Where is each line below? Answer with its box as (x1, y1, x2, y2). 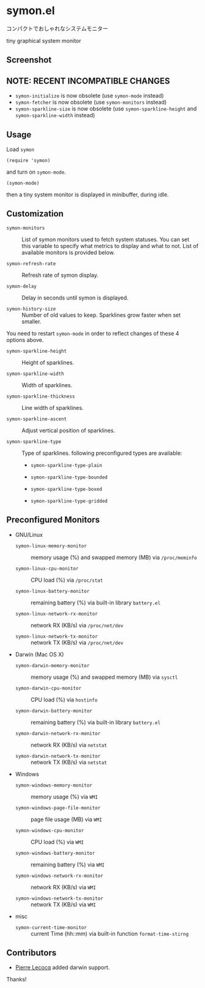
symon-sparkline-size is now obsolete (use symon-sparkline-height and (15, 105, 197, 112)
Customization (6, 209, 64, 219)
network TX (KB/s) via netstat (30, 758, 107, 766)
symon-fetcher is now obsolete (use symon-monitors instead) (15, 99, 167, 106)
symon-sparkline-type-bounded (30, 474, 108, 480)
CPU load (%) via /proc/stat (30, 576, 103, 584)
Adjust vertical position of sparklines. (21, 426, 115, 434)
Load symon (6, 145, 35, 153)
